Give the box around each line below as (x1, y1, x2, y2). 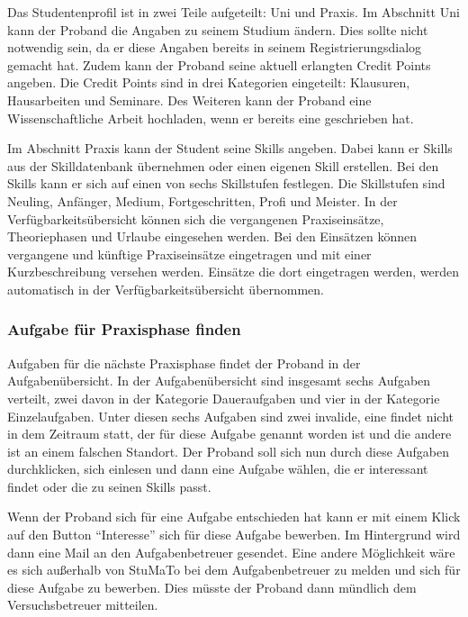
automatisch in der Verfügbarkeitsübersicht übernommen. (7, 279, 325, 298)
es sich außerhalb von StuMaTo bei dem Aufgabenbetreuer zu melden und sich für (7, 560, 461, 579)
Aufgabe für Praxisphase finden (7, 318, 241, 340)
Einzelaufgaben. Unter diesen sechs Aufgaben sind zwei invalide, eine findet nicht (7, 406, 454, 425)
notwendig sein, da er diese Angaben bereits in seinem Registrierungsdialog (7, 38, 422, 57)
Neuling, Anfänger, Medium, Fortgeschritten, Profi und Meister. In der (7, 191, 398, 210)
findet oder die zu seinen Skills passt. (7, 476, 211, 495)
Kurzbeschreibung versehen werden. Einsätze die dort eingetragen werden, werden (7, 262, 460, 281)
